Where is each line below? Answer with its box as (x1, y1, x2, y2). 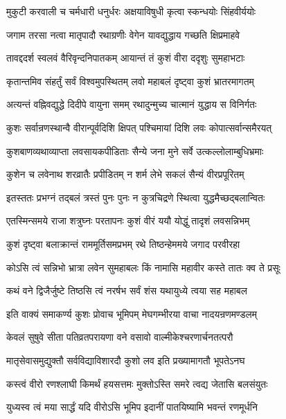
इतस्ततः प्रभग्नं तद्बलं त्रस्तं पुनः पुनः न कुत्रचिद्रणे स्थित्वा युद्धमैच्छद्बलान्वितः (6, 190, 265, 204)
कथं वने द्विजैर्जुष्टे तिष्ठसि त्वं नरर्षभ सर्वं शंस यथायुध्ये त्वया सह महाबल (6, 283, 247, 298)
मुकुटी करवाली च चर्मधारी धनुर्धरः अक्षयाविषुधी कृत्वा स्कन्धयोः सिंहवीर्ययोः (6, 4, 256, 18)
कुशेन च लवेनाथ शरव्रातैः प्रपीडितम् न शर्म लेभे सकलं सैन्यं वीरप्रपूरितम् (6, 167, 244, 181)
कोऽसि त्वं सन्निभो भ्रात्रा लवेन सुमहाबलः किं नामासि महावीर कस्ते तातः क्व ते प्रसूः (6, 260, 280, 274)
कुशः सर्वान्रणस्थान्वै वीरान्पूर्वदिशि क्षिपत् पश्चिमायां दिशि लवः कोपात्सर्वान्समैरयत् (6, 120, 272, 134)
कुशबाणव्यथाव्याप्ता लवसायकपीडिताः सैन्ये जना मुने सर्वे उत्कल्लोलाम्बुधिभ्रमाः (6, 143, 264, 158)
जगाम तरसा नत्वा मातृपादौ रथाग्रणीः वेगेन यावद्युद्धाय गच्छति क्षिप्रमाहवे (6, 27, 240, 42)
